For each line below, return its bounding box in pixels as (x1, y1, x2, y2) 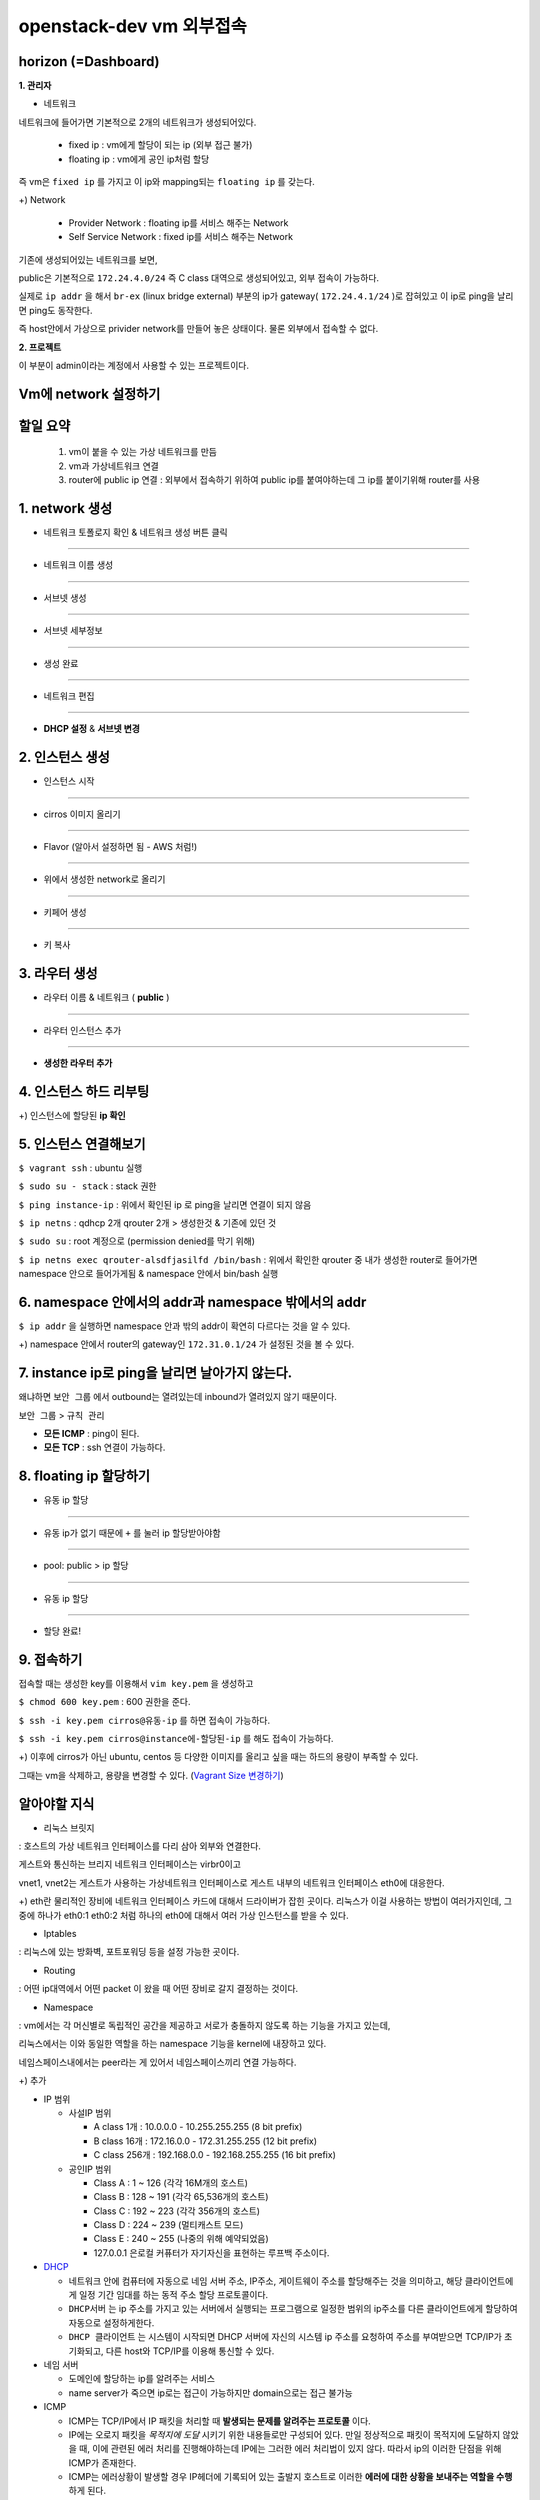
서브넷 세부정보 (43, 625, 104, 637)
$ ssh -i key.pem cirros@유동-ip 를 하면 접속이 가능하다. (18, 1714, 270, 1726)
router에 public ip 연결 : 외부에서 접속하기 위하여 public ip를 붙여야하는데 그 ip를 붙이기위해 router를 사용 (68, 474, 480, 486)
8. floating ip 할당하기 (18, 1468, 150, 1485)
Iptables (43, 1928, 77, 1940)
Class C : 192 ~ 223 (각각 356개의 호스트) (93, 2205, 260, 2217)
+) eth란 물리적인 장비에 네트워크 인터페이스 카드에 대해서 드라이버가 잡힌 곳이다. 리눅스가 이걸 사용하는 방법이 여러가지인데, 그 (18, 1895, 513, 1907)
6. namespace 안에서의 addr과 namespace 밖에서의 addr (18, 1293, 367, 1310)
